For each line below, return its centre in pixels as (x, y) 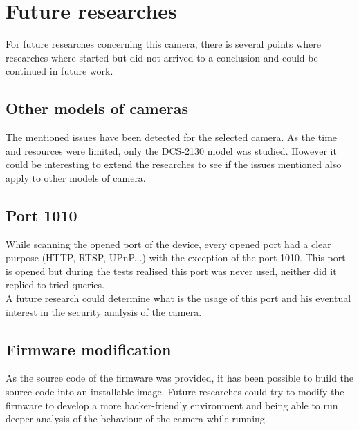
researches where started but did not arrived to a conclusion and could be (162, 57)
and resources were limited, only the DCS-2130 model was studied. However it (171, 150)
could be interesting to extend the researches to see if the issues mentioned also (174, 164)
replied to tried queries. (55, 284)
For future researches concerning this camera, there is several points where (163, 44)
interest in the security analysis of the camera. (104, 311)
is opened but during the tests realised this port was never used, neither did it (171, 271)
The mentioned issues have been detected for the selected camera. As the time (172, 137)
